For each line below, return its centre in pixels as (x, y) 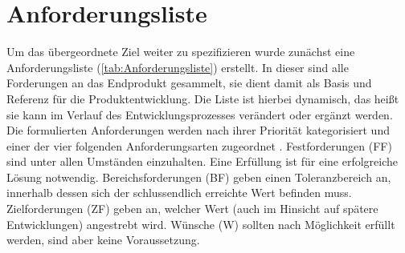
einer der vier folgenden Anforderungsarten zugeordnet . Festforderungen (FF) (199, 145)
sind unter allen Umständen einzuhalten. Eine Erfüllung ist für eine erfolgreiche (202, 161)
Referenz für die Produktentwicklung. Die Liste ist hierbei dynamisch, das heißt (203, 98)
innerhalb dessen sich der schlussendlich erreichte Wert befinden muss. (179, 193)
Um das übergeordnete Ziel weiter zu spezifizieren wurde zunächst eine (181, 52)
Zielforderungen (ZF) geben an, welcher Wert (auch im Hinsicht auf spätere (192, 209)
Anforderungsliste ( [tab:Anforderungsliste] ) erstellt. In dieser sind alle (178, 67)
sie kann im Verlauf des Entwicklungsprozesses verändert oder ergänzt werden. (200, 114)
